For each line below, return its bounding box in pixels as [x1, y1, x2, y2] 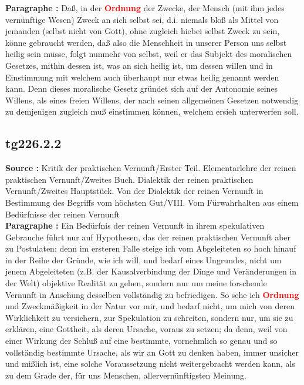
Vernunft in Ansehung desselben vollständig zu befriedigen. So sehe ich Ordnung [5, 288, 299, 300]
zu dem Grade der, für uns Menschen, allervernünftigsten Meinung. [5, 369, 246, 381]
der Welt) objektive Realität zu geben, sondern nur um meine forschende [5, 277, 267, 289]
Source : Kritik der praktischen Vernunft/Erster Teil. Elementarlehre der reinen [5, 162, 296, 174]
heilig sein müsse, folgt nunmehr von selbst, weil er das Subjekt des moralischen [5, 48, 292, 60]
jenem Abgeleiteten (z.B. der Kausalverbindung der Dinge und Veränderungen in [5, 265, 297, 277]
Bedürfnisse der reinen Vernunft [5, 207, 120, 220]
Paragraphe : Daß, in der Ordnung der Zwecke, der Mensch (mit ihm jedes [5, 2, 285, 14]
